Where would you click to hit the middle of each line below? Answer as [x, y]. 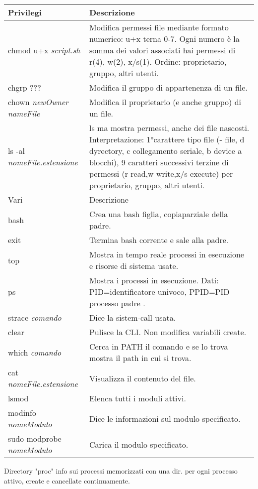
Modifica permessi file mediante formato [159, 27]
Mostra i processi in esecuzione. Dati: [154, 280]
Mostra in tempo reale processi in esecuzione [166, 254]
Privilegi [25, 12]
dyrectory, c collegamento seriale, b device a [165, 151]
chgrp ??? [25, 87]
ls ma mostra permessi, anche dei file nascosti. [169, 128]
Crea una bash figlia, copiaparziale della [159, 214]
